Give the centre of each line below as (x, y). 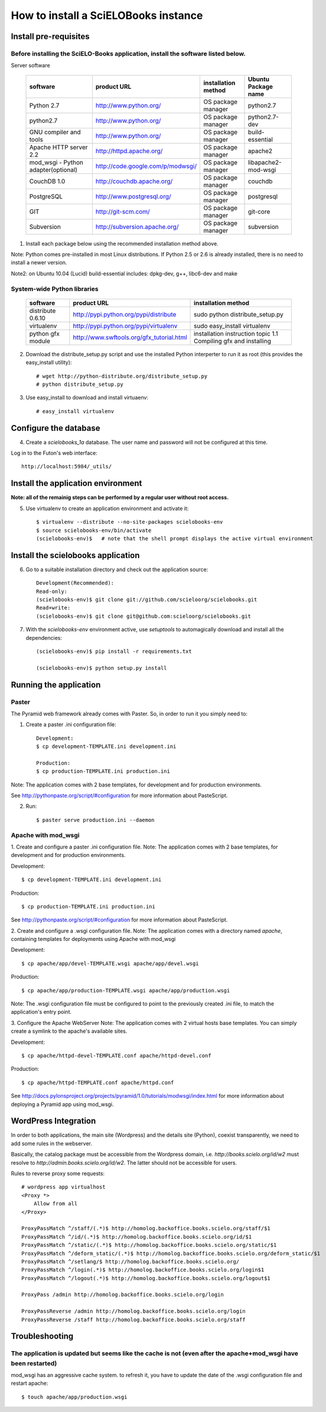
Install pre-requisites (50, 36)
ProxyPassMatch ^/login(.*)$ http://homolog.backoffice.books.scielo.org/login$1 (143, 1270)
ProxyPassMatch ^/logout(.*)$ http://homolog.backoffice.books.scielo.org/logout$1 (146, 1278)
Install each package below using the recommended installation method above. (122, 243)
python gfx (45, 333)
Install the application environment (76, 483)
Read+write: (53, 608)
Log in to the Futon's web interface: (54, 453)
